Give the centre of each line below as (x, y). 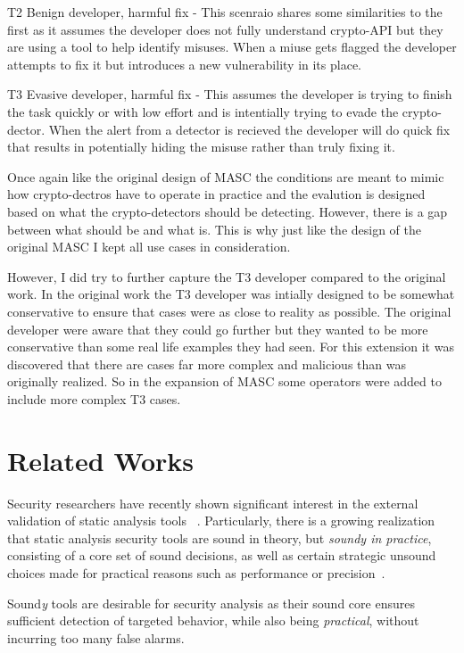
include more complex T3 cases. (94, 398)
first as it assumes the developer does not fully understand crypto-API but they (225, 29)
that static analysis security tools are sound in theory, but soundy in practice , (220, 537)
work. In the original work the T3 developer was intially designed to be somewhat (231, 294)
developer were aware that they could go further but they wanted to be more (218, 329)
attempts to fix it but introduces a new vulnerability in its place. (184, 64)
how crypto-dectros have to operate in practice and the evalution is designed (216, 194)
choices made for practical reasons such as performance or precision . (196, 572)
